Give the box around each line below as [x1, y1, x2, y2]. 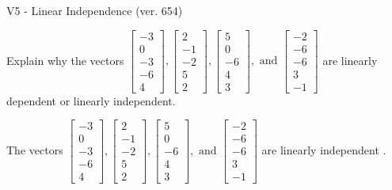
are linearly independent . [261, 141, 386, 158]
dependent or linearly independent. [6, 92, 176, 108]
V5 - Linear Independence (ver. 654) [6, 2, 183, 18]
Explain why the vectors [6, 51, 124, 68]
